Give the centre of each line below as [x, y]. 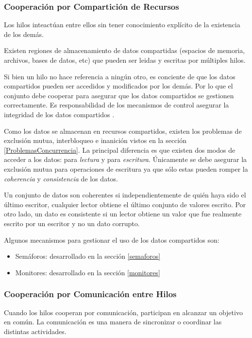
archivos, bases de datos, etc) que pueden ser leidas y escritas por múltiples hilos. [125, 60]
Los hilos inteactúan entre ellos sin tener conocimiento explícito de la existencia [122, 25]
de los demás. [24, 34]
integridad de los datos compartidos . [59, 114]
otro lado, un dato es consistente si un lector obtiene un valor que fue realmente [123, 214]
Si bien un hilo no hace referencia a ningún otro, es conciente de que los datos [120, 76]
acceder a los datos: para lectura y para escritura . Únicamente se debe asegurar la [126, 159]
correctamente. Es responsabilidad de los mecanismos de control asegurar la [117, 105]
